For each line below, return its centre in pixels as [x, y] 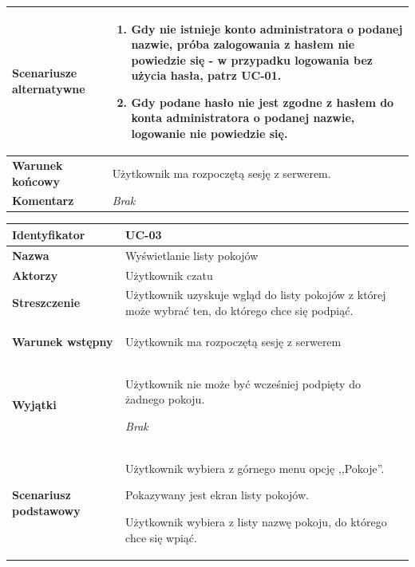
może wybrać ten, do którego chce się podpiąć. [239, 311]
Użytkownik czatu [169, 275]
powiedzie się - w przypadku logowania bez [252, 59]
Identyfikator [49, 234]
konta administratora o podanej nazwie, [243, 118]
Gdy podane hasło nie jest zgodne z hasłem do [263, 102]
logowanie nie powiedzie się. [209, 134]
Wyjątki [34, 405]
